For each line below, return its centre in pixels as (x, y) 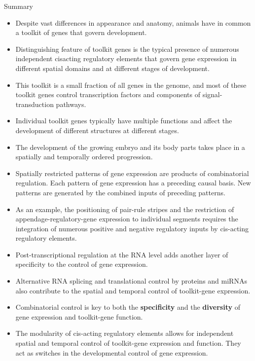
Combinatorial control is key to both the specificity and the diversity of (128, 307)
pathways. (71, 104)
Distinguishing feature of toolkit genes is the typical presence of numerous (127, 49)
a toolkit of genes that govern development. (81, 32)
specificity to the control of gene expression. (82, 264)
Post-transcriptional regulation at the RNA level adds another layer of (122, 254)
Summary (18, 6)
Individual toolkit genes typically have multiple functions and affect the (124, 121)
